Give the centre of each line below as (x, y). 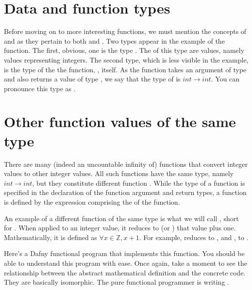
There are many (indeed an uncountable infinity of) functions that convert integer (126, 164)
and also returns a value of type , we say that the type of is (92, 79)
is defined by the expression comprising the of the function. (92, 201)
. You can (225, 79)
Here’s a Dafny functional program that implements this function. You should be (124, 253)
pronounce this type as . (40, 88)
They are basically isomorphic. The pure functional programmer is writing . (117, 282)
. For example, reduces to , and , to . (194, 237)
